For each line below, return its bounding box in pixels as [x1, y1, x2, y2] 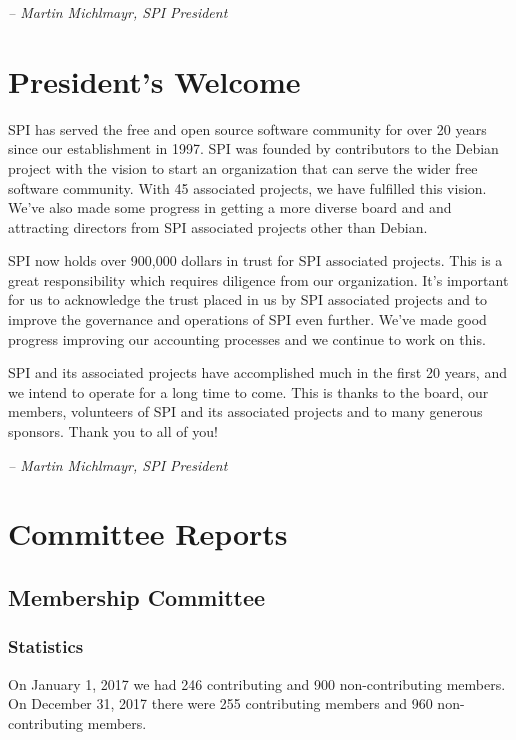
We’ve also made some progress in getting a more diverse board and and [8, 197, 452, 218]
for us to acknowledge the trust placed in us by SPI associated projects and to [8, 289, 488, 310]
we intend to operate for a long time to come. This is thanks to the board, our [8, 381, 489, 402]
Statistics [8, 634, 84, 659]
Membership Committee [8, 581, 266, 612]
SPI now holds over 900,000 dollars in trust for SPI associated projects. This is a [8, 250, 503, 271]
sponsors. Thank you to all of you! [8, 421, 218, 442]
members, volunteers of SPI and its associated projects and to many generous [8, 401, 483, 422]
